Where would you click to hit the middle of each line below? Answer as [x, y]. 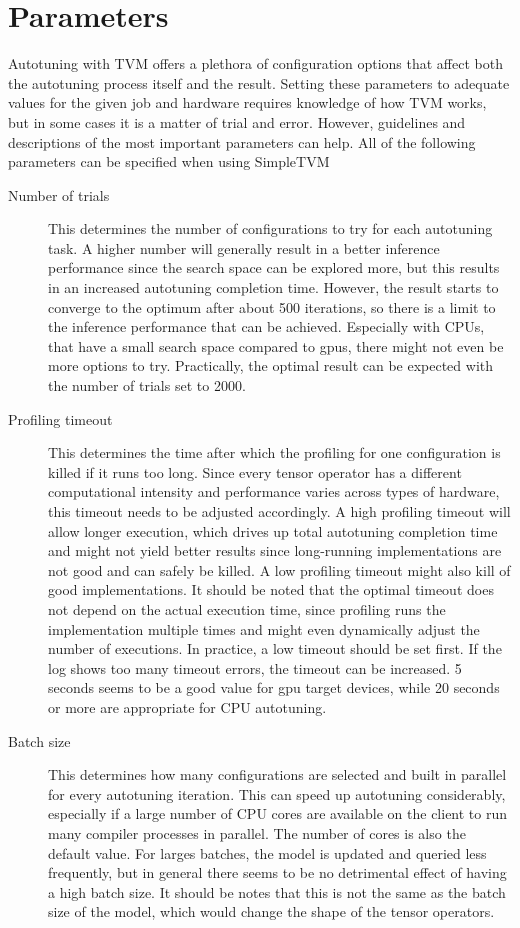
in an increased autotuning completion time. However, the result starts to [273, 287]
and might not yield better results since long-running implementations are [275, 550]
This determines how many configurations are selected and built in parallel [277, 774]
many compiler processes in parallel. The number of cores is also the [257, 832]
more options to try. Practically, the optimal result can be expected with [271, 365]
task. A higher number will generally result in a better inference [244, 247]
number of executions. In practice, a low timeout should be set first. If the [275, 648]
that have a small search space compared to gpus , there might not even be [276, 345]
